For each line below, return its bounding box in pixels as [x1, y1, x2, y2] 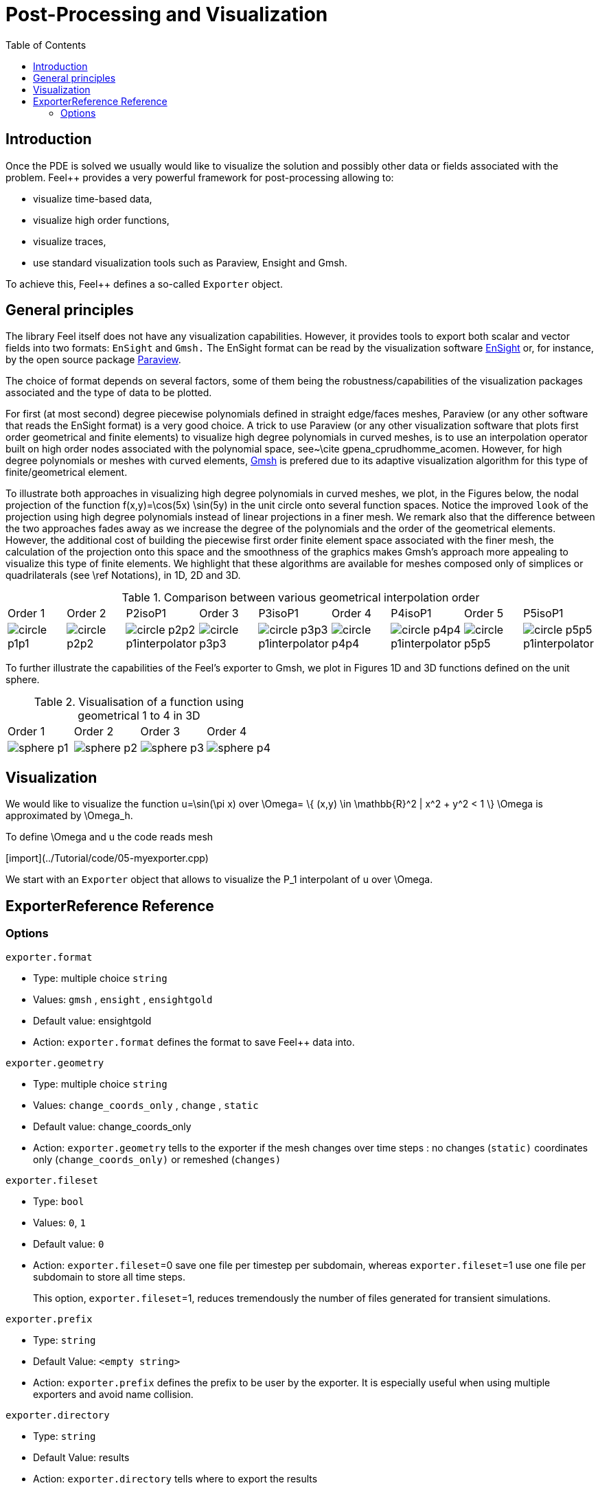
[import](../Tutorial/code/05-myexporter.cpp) [5, 852, 209, 864]
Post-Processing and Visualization [5, 3, 328, 26]
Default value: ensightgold [33, 1014, 152, 1027]
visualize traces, [33, 235, 106, 247]
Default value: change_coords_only [33, 1120, 192, 1132]
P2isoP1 [126, 606, 167, 621]
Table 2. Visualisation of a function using [34, 695, 244, 709]
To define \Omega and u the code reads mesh [5, 831, 214, 843]
